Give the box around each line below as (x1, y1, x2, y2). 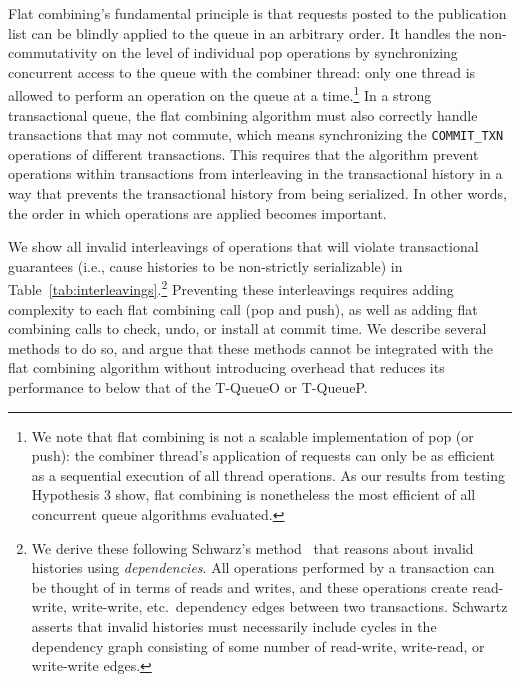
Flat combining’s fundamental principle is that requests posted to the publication (8, 3, 507, 23)
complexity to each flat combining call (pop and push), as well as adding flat (8, 298, 478, 319)
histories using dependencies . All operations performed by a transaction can (31, 557, 495, 578)
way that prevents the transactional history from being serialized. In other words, (8, 183, 507, 204)
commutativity (8, 42, 98, 63)
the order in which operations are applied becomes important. (8, 202, 387, 223)
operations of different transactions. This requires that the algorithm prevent (8, 143, 479, 164)
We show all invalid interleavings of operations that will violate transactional (8, 236, 479, 257)
